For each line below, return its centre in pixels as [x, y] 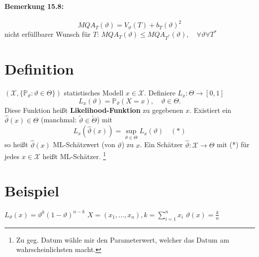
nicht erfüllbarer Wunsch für [48, 34]
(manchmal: [59, 120]
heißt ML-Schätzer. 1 [74, 155]
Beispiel [32, 190]
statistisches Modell [94, 93]
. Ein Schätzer [161, 144]
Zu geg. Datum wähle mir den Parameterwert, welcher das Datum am [123, 239]
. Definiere [160, 93]
